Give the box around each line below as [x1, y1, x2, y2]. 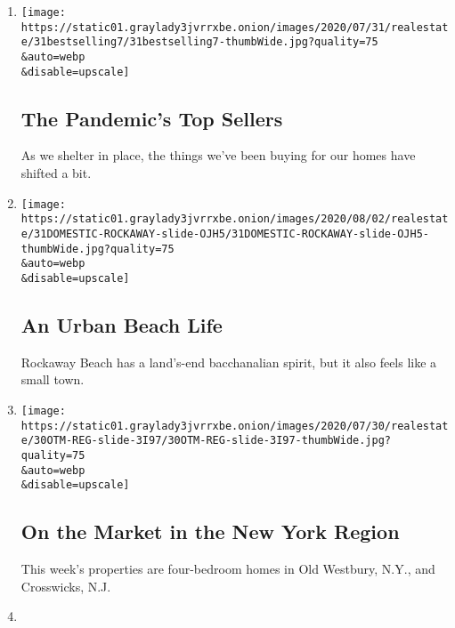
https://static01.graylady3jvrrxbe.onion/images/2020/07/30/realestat [20, 419, 449, 432]
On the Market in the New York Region [20, 518, 400, 545]
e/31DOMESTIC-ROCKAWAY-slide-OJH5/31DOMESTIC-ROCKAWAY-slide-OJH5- [20, 227, 429, 240]
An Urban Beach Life [20, 311, 223, 338]
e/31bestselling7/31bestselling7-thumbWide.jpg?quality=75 [20, 36, 378, 49]
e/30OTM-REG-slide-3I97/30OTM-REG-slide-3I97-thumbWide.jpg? [20, 434, 392, 447]
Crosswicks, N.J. [20, 576, 111, 595]
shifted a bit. [20, 164, 92, 182]
